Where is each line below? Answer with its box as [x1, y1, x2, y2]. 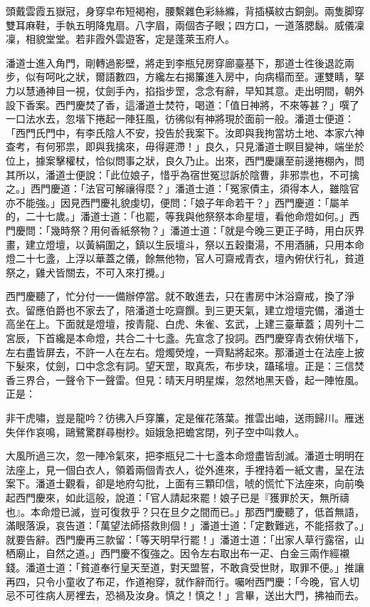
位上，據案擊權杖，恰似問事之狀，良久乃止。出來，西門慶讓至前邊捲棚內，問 [6, 152, 364, 167]
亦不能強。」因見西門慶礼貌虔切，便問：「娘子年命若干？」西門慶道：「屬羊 [6, 194, 349, 209]
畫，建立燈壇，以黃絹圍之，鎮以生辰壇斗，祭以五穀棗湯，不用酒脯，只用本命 [6, 237, 364, 251]
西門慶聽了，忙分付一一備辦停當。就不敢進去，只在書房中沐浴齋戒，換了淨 [6, 289, 354, 303]
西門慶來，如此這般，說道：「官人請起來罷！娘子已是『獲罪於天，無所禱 [15, 490, 349, 504]
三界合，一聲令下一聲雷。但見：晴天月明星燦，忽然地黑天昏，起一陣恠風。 [15, 372, 364, 387]
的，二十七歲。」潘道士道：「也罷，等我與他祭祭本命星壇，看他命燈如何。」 [6, 209, 349, 224]
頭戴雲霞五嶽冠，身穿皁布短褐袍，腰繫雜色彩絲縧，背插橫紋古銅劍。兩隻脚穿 [6, 4, 364, 18]
